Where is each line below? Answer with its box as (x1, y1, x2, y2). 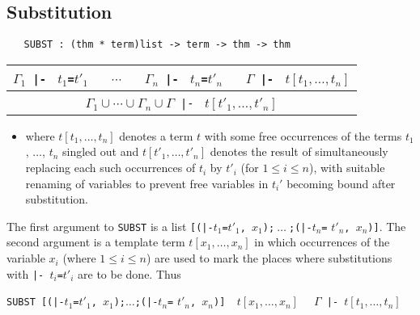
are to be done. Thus (78, 265, 181, 282)
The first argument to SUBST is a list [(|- (6, 217, 214, 234)
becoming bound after (286, 174, 396, 191)
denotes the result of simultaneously (210, 143, 388, 160)
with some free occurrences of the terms (204, 127, 402, 144)
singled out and (62, 143, 139, 160)
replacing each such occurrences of (25, 159, 196, 176)
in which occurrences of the (254, 233, 390, 250)
